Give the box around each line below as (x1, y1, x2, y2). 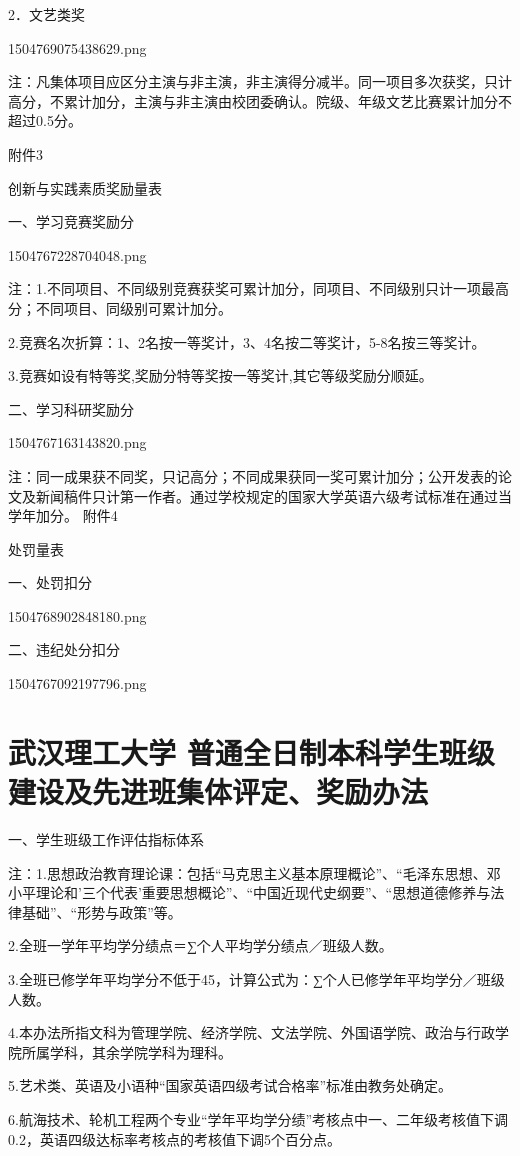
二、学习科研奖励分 (8, 398, 134, 419)
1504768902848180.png (8, 605, 147, 626)
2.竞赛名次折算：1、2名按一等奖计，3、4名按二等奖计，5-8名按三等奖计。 (8, 331, 486, 352)
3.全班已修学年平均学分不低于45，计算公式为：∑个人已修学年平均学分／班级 (8, 968, 505, 989)
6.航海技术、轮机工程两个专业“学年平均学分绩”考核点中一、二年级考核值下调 (8, 1108, 509, 1129)
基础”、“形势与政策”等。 (21, 901, 182, 922)
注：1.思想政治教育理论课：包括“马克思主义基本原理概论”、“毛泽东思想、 (8, 862, 487, 883)
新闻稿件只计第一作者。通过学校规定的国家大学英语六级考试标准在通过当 (35, 485, 512, 506)
